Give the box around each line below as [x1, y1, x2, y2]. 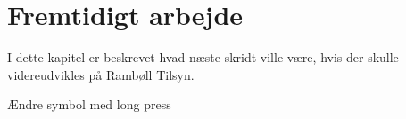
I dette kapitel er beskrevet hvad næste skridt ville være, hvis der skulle [7, 48, 399, 67]
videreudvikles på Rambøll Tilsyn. [7, 65, 195, 83]
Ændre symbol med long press [7, 95, 171, 114]
